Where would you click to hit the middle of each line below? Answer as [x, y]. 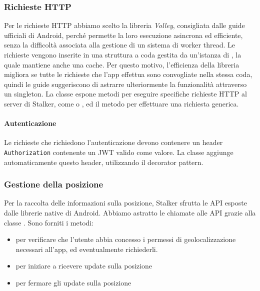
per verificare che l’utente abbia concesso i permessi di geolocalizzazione [126, 239]
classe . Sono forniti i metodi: [49, 222]
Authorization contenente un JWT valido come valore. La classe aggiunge [119, 152]
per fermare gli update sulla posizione [73, 282]
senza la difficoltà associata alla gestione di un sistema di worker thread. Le [119, 45]
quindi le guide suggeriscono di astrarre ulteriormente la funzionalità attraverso [125, 84]
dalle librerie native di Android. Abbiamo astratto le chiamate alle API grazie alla [130, 213]
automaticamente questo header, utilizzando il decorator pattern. [104, 162]
